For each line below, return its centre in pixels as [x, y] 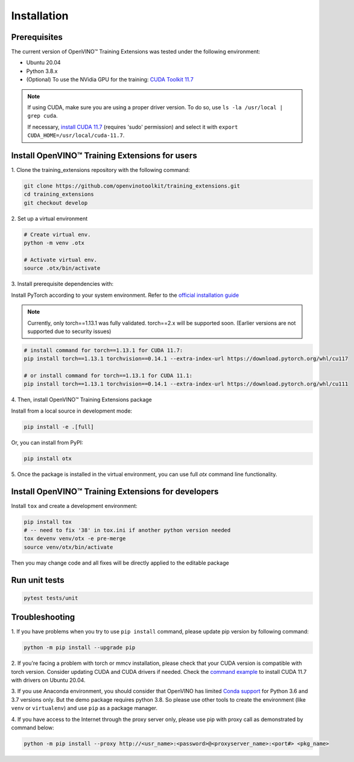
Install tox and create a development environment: [74, 506]
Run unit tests [38, 580]
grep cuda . [43, 116]
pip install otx [48, 458]
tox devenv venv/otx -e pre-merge [75, 539]
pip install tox [48, 522]
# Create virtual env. [57, 234]
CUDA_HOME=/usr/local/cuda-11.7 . [76, 135]
